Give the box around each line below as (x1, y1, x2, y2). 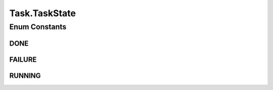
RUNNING (9, 71, 41, 80)
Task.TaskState (9, 8, 76, 19)
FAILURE (9, 55, 37, 64)
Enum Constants (9, 22, 67, 31)
